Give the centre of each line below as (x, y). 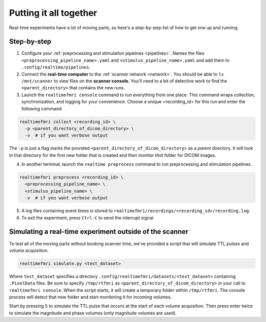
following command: (42, 108)
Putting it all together (53, 13)
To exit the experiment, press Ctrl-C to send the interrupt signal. (88, 217)
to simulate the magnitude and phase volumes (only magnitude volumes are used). (93, 313)
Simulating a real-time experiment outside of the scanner (99, 232)
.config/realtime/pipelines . (56, 67)
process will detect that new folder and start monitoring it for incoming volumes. (90, 297)
